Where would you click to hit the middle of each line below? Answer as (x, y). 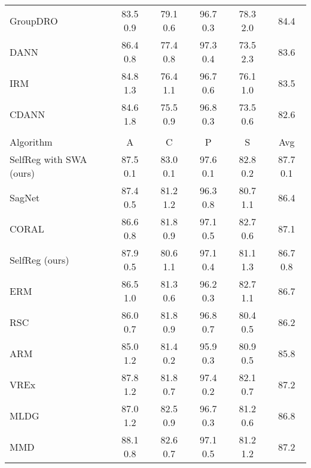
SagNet (25, 197)
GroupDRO (34, 20)
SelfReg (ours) (39, 259)
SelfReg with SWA (48, 159)
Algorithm (31, 142)
